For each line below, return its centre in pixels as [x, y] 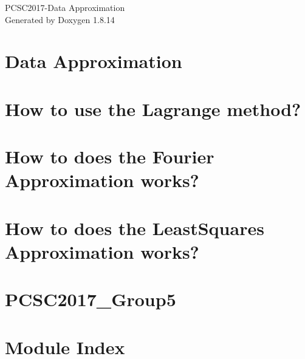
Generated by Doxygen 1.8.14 [60, 19]
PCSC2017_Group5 [91, 299]
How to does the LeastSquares [135, 227]
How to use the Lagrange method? [153, 108]
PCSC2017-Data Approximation [65, 7]
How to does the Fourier [110, 156]
